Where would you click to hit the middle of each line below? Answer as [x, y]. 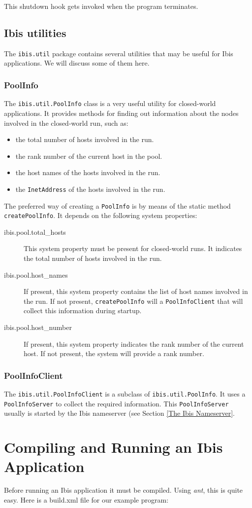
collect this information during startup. [83, 310]
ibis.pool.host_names [36, 274]
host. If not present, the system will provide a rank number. [114, 353]
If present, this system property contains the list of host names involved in [136, 291]
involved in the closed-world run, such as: [66, 123]
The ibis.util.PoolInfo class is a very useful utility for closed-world [110, 103]
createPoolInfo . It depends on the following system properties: [101, 215]
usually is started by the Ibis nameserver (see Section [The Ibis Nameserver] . [119, 413]
